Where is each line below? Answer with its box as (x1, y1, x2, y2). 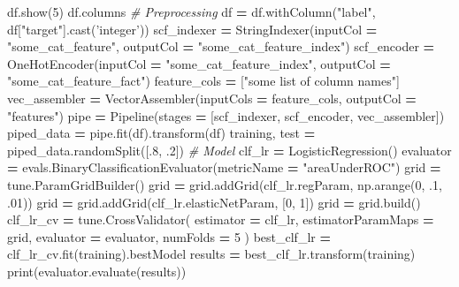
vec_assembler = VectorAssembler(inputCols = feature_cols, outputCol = (7, 88, 417, 107)
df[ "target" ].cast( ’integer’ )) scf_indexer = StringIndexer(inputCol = (7, 19, 378, 38)
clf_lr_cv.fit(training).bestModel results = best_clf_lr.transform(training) (7, 245, 416, 263)
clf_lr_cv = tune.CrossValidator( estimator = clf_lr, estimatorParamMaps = (7, 210, 434, 229)
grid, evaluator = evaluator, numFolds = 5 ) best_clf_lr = (7, 227, 331, 245)
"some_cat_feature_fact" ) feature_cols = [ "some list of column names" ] (7, 72, 400, 90)
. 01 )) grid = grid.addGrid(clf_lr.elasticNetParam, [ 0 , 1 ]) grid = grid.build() (7, 193, 421, 211)
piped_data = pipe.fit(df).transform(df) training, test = (7, 124, 316, 142)
